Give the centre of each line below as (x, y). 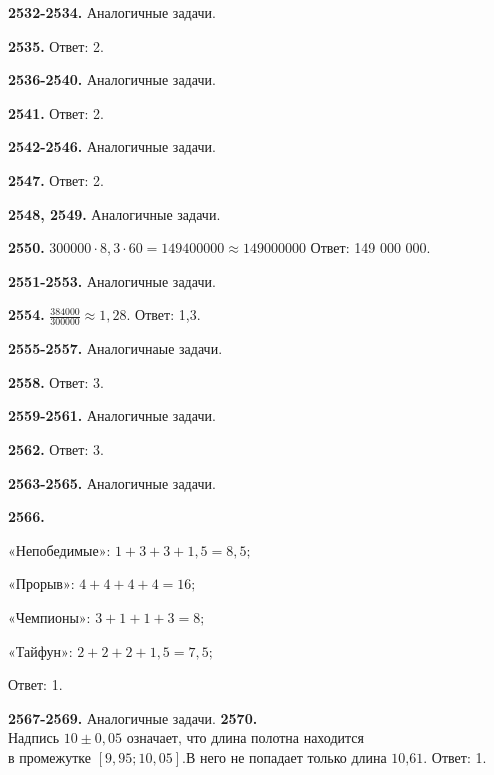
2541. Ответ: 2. (56, 112)
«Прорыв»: (41, 585)
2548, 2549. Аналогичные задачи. (114, 213)
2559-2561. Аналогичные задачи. (112, 415)
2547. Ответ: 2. (56, 179)
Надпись (34, 739)
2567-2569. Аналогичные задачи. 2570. (133, 717)
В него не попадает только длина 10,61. (306, 758)
